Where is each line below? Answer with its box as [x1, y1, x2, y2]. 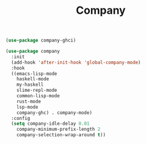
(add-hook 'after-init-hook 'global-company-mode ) [11, 59, 141, 65]
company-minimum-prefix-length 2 [16, 127, 101, 133]
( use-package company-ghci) [5, 37, 77, 44]
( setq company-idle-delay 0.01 [11, 121, 90, 127]
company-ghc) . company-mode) [16, 109, 93, 116]
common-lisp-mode [16, 93, 60, 99]
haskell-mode [16, 76, 49, 82]
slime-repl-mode [16, 88, 58, 94]
